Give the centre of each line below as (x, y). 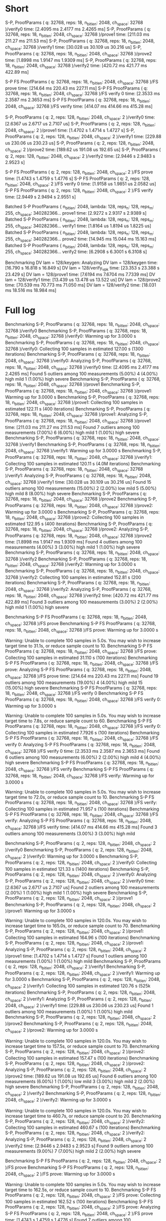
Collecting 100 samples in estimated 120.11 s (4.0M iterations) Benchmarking (83, 463)
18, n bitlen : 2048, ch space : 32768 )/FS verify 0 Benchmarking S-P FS (74, 694)
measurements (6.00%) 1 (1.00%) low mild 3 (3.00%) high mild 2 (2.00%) (80, 1082)
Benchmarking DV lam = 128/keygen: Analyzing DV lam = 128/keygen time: (82, 263)
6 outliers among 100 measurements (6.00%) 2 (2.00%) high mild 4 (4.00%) (83, 757)
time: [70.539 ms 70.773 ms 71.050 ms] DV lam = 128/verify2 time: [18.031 (81, 285)
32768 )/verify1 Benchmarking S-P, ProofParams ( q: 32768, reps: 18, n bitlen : (83, 445)
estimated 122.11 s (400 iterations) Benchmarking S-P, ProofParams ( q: (78, 409)
